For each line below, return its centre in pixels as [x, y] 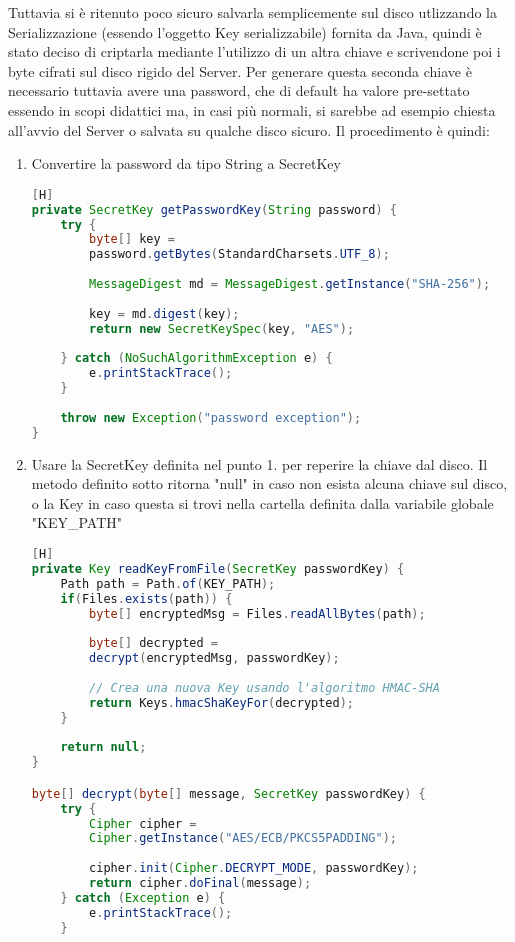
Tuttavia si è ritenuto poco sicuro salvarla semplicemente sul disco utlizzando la [252, 12]
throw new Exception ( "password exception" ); [211, 417]
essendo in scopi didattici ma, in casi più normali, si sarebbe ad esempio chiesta [252, 109]
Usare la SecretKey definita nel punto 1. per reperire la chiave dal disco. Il [259, 463]
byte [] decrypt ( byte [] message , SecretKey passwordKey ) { [228, 793]
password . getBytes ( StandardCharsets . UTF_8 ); [239, 254]
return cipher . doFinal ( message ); [200, 883]
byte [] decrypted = [153, 643]
